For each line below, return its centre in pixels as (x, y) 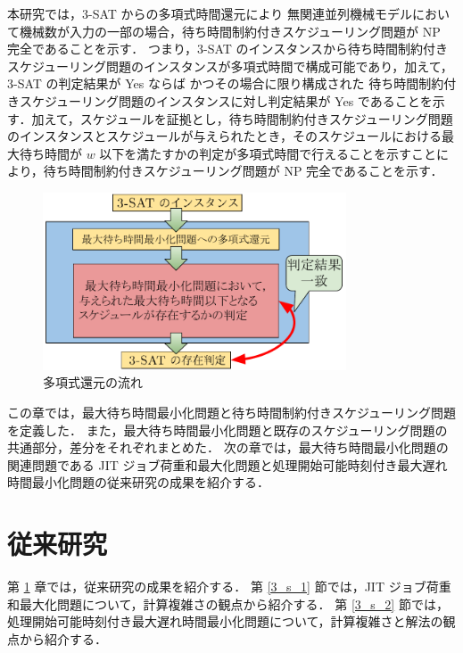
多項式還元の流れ (93, 382)
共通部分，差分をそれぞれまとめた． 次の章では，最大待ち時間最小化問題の (228, 447)
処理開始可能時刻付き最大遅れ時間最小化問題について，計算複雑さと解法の (225, 621)
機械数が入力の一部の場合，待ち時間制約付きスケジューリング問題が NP (230, 31)
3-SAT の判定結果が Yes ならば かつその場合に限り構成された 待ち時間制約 (226, 83)
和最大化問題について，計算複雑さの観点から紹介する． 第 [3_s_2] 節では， (228, 603)
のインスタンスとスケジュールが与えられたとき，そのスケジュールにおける (225, 136)
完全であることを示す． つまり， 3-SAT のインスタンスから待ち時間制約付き (227, 49)
